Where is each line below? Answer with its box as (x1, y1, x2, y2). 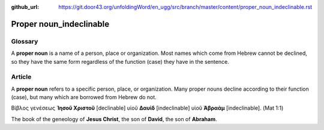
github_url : (11, 4, 39, 10)
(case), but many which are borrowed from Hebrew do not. (11, 94, 157, 101)
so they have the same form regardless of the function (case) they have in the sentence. (11, 58, 229, 65)
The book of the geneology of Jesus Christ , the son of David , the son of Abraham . (11, 115, 217, 122)
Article (11, 73, 32, 81)
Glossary (11, 37, 38, 45)
